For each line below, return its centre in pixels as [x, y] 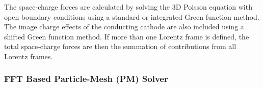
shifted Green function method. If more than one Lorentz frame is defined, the [127, 36]
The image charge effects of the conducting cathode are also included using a [124, 27]
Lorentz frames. [29, 56]
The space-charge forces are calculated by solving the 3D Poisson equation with [128, 7]
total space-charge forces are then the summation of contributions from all [120, 46]
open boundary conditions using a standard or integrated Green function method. [132, 16]
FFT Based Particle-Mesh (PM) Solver [86, 79]
